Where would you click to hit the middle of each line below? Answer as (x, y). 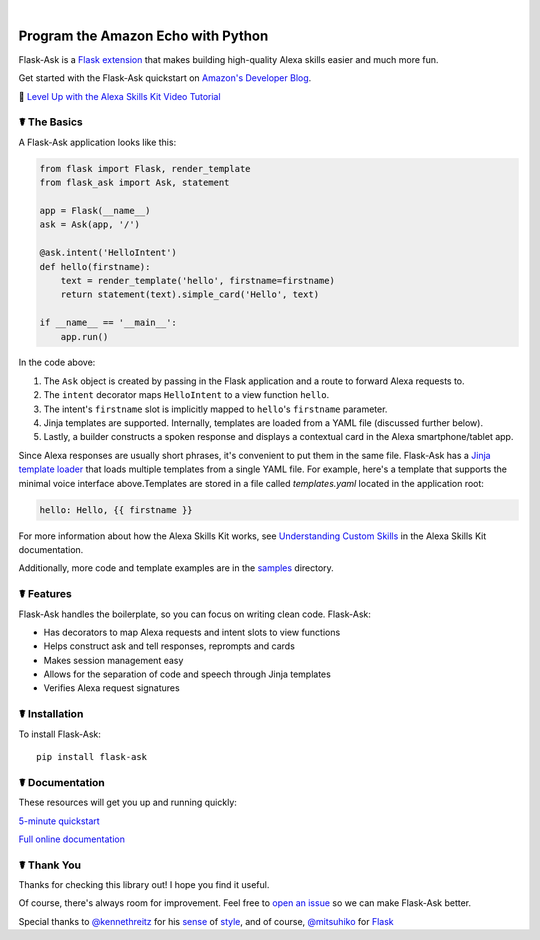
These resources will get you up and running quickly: (127, 802)
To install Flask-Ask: (60, 734)
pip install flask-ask (92, 756)
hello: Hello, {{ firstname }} (116, 509)
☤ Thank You (50, 865)
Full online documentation (71, 839)
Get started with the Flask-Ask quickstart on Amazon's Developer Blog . (165, 78)
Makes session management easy (113, 660)
